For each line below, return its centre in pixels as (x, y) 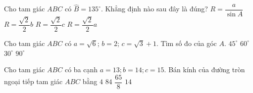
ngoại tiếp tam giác (33, 81)
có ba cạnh (81, 70)
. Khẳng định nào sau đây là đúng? (154, 9)
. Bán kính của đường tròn (204, 70)
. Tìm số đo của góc (187, 43)
